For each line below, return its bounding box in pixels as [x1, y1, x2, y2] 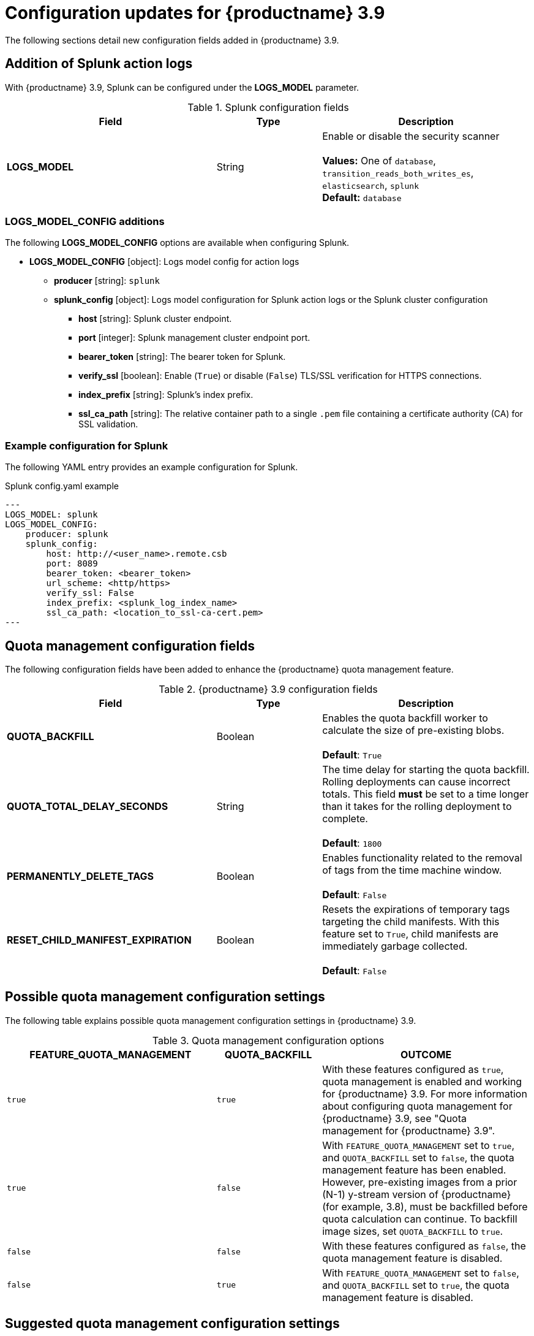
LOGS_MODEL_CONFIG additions [5, 215, 165, 227]
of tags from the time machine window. [322, 863, 502, 876]
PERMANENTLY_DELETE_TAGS [7, 869, 154, 882]
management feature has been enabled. [322, 1163, 506, 1176]
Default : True [322, 748, 382, 761]
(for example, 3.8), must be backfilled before [322, 1200, 528, 1213]
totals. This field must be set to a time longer [322, 787, 529, 800]
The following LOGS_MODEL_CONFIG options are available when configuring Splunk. [5, 237, 350, 248]
